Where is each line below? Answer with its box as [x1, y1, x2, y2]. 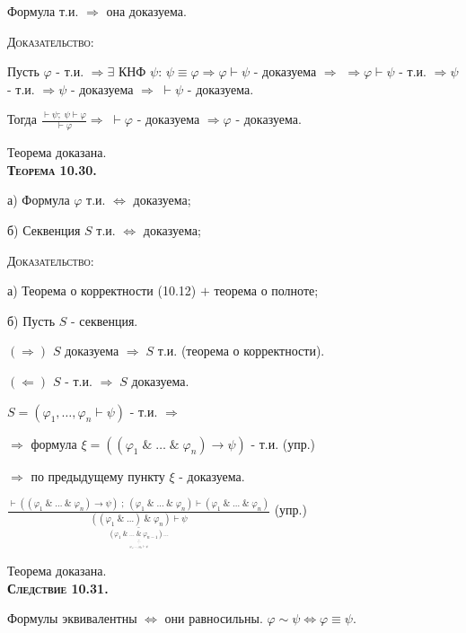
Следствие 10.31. [7, 578, 109, 597]
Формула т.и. [7, 2, 79, 20]
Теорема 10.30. [7, 160, 97, 179]
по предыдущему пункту [31, 466, 165, 485]
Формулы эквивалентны [7, 609, 137, 628]
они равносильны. [164, 609, 263, 628]
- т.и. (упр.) [251, 434, 316, 453]
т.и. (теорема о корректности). [157, 341, 325, 360]
